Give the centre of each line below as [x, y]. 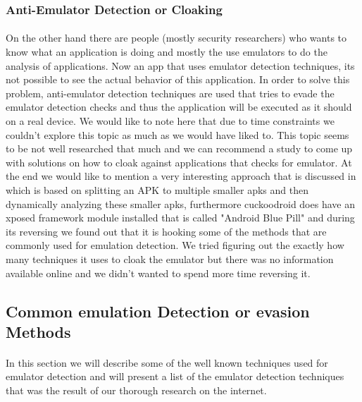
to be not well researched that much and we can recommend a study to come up [179, 148]
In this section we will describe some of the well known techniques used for [167, 362]
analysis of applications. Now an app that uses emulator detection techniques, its [180, 65]
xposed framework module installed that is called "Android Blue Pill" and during [180, 218]
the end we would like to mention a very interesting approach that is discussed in [181, 176]
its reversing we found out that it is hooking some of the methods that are [166, 231]
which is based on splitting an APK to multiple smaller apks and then [157, 189]
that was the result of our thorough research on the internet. [136, 390]
